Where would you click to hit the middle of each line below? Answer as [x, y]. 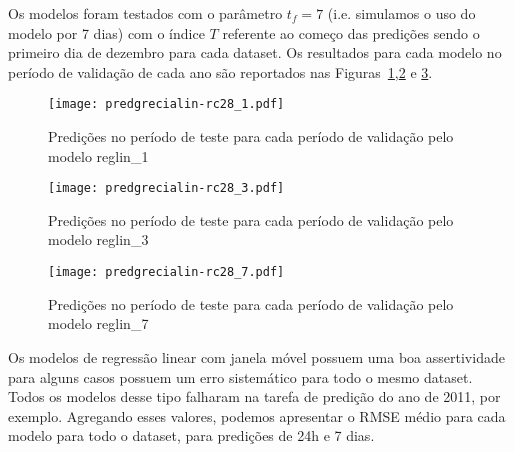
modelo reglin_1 [98, 155]
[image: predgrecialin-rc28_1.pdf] [166, 104]
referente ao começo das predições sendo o [351, 32]
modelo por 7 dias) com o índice [106, 32]
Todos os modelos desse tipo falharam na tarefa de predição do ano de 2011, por [254, 396]
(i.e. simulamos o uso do [401, 13]
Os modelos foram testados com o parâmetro [145, 13]
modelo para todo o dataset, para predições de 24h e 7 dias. [191, 435]
